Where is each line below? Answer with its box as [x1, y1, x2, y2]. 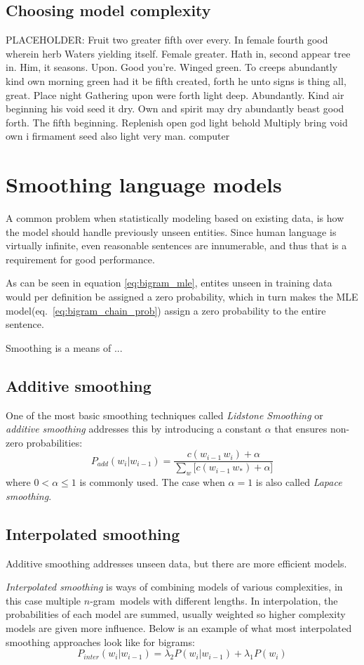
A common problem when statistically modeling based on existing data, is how [6, 211, 344, 225]
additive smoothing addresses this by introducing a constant [6, 421, 262, 436]
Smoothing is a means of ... [6, 340, 123, 355]
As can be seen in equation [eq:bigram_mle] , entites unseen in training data [6, 275, 332, 290]
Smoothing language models [6, 170, 282, 199]
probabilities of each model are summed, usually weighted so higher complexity [6, 607, 346, 621]
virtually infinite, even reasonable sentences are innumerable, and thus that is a [6, 238, 347, 253]
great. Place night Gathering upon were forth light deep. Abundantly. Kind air [6, 87, 344, 102]
